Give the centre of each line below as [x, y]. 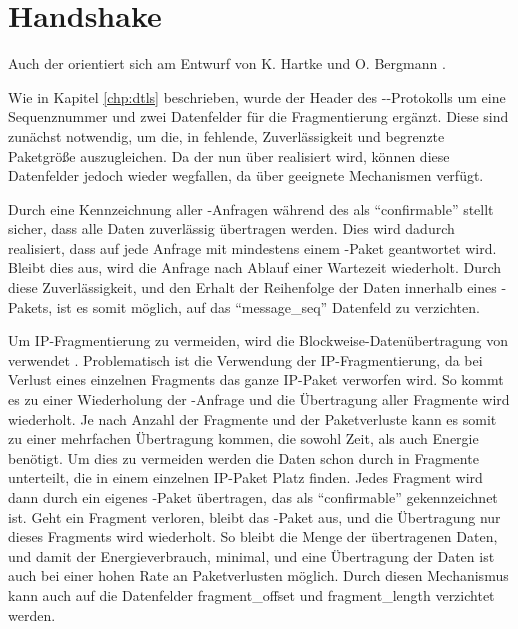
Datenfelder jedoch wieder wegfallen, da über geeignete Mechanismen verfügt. [246, 175]
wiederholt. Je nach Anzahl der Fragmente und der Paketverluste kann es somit [252, 418]
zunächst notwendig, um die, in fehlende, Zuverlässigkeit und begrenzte [226, 135]
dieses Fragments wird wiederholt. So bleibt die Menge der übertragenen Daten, [253, 536]
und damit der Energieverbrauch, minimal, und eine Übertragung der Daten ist [251, 555]
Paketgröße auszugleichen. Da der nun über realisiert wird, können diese [229, 155]
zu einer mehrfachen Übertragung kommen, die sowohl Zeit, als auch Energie [243, 438]
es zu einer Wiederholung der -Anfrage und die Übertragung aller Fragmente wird [259, 399]
